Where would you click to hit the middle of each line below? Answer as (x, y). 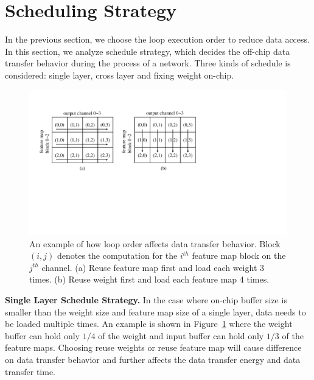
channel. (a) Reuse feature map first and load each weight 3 (153, 267)
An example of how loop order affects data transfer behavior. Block (155, 243)
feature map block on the (239, 255)
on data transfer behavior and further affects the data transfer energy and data (153, 359)
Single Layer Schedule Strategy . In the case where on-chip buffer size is (146, 299)
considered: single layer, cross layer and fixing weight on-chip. (120, 75)
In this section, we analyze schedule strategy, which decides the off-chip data (148, 51)
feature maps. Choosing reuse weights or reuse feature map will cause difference (153, 347)
